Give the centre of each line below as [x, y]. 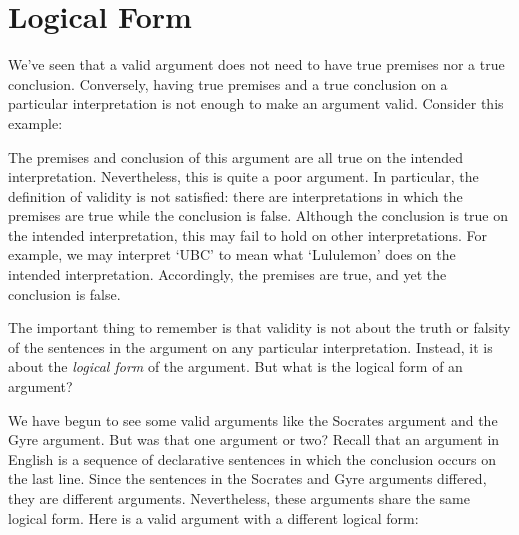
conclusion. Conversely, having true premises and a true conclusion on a [228, 83]
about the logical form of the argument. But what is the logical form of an [235, 366]
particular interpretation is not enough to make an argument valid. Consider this [256, 103]
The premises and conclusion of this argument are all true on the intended [236, 156]
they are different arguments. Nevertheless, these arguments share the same [239, 498]
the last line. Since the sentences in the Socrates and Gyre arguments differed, [247, 478]
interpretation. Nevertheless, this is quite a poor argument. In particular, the [243, 176]
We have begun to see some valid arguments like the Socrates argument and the [253, 419]
